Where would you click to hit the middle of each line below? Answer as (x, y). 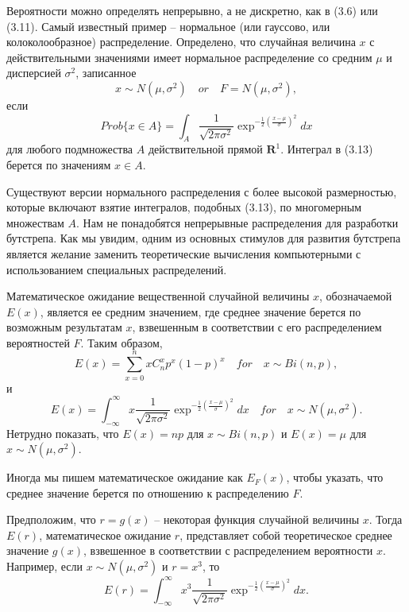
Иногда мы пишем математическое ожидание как (125, 477)
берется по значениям (59, 164)
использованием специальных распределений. (117, 269)
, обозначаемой (356, 296)
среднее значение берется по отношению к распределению (148, 492)
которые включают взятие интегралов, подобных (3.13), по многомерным (184, 207)
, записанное (106, 73)
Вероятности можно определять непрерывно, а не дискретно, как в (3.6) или (192, 10)
